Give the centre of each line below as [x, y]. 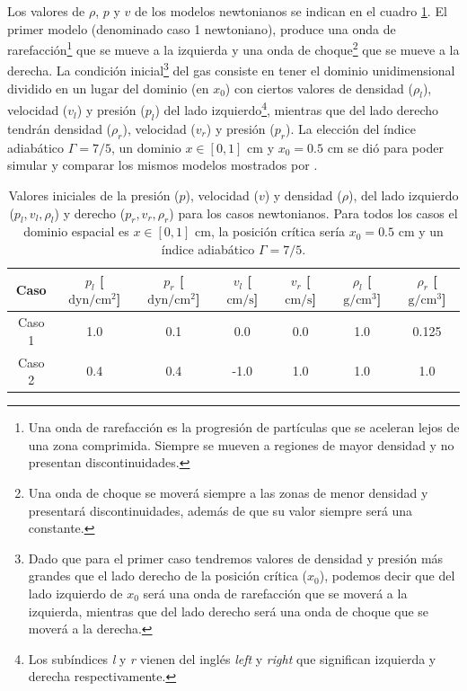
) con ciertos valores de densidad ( [319, 88]
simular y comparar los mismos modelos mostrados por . [163, 165]
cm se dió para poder [385, 147]
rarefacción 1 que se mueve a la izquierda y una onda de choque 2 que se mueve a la [233, 48]
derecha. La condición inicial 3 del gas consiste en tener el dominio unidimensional [231, 69]
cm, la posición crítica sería [270, 231]
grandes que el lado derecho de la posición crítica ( [167, 576]
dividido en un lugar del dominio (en [108, 88]
